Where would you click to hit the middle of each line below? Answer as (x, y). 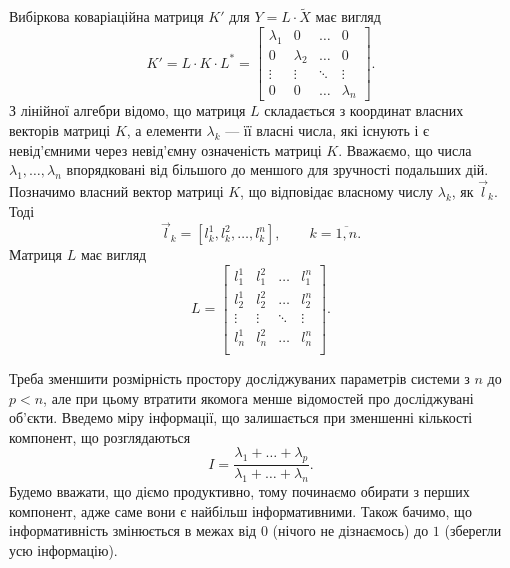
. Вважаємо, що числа (405, 149)
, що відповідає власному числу (337, 190)
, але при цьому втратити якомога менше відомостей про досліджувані (258, 397)
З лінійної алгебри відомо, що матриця (127, 110)
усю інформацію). (63, 549)
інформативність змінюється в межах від (133, 530)
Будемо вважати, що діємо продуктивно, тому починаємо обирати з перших (239, 490)
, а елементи (164, 129)
